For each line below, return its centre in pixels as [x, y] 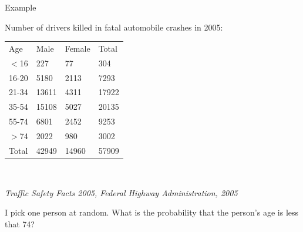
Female [78, 48]
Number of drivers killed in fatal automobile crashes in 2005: [114, 27]
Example [21, 7]
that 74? [20, 223]
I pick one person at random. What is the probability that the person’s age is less [152, 212]
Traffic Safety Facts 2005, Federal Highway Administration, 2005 [121, 192]
